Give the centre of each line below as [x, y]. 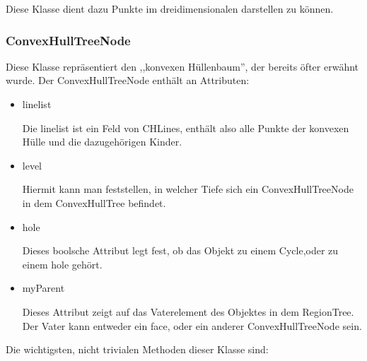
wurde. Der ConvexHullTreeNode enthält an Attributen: [128, 80]
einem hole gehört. [62, 264]
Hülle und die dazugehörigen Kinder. [102, 142]
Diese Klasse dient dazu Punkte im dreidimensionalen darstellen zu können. [170, 8]
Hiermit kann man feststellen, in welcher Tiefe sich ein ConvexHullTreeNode [188, 189]
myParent [43, 288]
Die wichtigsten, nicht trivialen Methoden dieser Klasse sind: [137, 349]
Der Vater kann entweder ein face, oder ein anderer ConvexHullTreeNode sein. [192, 325]
